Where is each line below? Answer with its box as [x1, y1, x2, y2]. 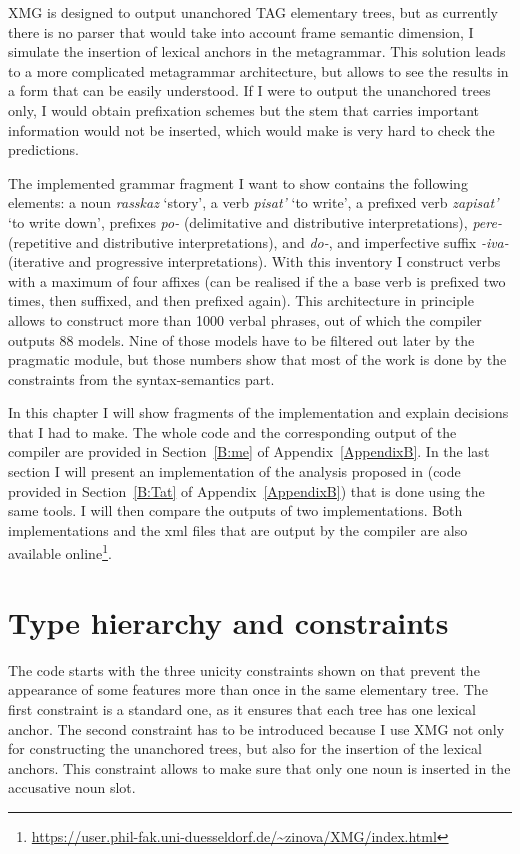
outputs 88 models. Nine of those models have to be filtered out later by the [8, 329, 475, 350]
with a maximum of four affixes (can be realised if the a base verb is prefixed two [8, 270, 506, 291]
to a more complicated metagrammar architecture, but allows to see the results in [8, 60, 509, 81]
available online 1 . [8, 540, 112, 564]
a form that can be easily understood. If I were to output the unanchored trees [8, 80, 491, 101]
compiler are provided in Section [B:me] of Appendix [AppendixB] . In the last [8, 441, 490, 462]
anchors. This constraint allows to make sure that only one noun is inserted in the [8, 757, 511, 778]
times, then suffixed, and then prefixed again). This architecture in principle [8, 290, 474, 311]
